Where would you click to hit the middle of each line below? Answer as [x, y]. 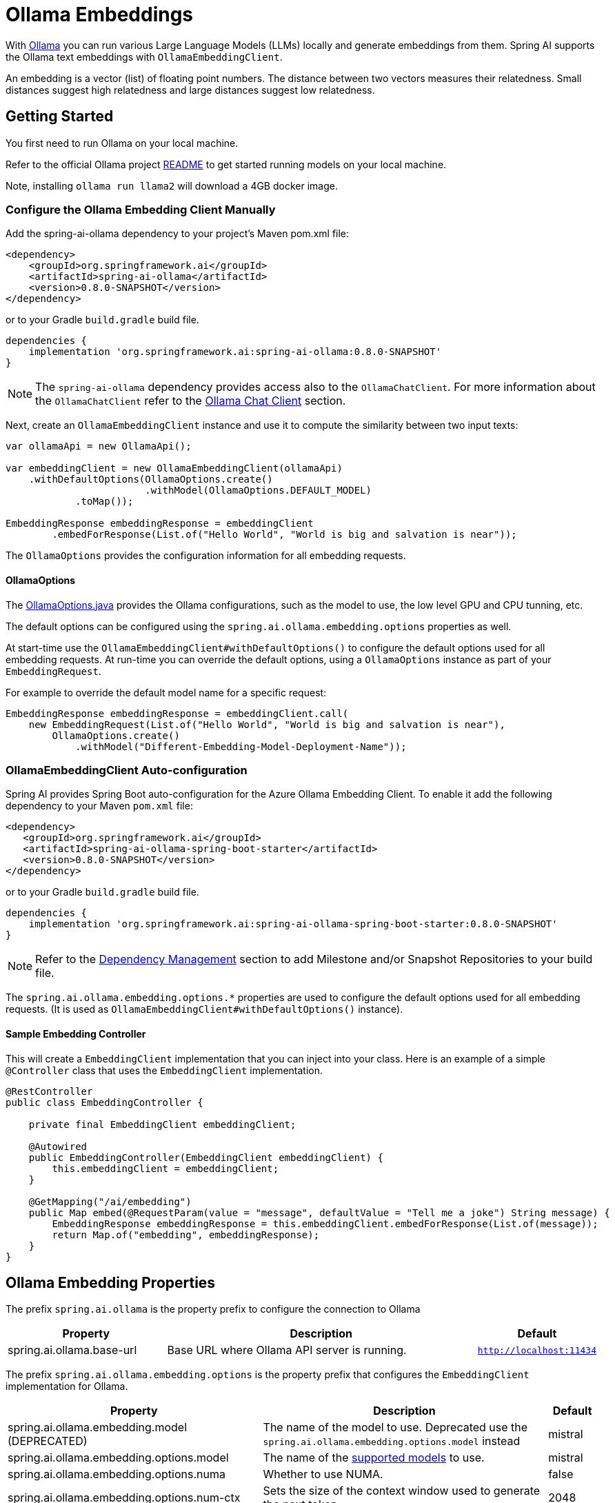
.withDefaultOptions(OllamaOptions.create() [151, 480]
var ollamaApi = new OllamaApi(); [99, 446]
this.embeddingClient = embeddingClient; [165, 1168]
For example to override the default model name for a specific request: [166, 692]
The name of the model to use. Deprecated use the [395, 1428]
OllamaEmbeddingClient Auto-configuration [127, 770]
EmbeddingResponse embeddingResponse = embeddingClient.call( [177, 713]
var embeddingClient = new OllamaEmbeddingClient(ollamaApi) [174, 468]
